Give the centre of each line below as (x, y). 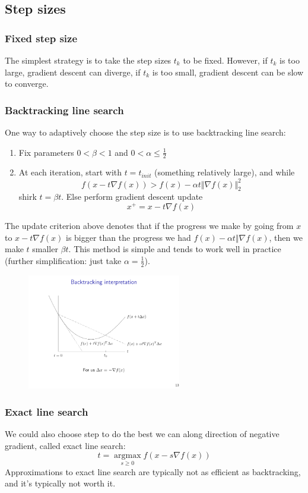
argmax (128, 456)
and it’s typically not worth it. (60, 483)
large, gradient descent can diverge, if (73, 72)
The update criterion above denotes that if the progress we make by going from (149, 225)
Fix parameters (46, 152)
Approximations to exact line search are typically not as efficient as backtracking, (153, 471)
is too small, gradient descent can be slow (228, 72)
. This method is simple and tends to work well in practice (175, 249)
